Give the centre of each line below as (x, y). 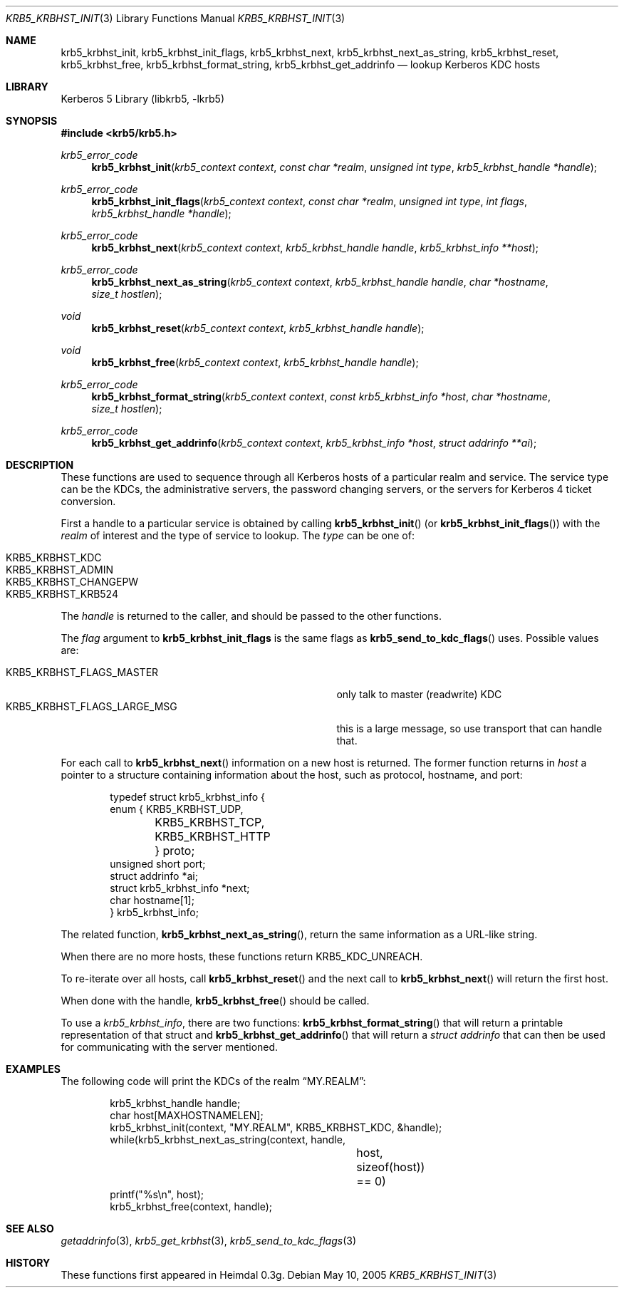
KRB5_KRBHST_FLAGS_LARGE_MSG (92, 706)
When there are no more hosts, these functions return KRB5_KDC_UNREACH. (242, 956)
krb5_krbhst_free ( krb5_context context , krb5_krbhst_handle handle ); (255, 362)
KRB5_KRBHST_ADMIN (59, 570)
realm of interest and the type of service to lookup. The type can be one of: (238, 535)
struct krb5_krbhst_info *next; (180, 888)
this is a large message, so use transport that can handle (469, 728)
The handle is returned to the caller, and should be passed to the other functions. (251, 616)
